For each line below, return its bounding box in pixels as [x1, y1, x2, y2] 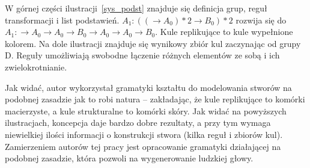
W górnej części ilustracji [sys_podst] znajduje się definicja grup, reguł [5, 2, 267, 14]
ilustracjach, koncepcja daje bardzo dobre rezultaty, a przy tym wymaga [5, 116, 271, 129]
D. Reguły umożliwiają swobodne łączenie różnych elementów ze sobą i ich [5, 49, 280, 61]
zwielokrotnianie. [5, 60, 67, 73]
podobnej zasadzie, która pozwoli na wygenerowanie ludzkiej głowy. [5, 152, 254, 164]
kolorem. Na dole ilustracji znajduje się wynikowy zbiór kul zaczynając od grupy [5, 37, 301, 49]
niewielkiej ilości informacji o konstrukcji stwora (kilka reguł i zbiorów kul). [5, 128, 283, 140]
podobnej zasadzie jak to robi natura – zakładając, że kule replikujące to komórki [5, 93, 305, 105]
